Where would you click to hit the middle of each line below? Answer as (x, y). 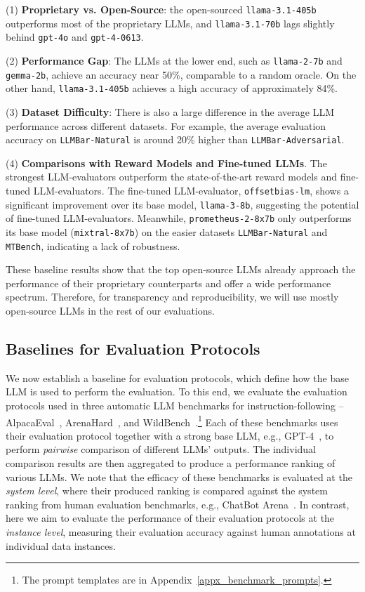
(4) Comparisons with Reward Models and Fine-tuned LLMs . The (166, 163)
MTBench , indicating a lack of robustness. (93, 245)
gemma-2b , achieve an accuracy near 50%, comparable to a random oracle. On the (181, 74)
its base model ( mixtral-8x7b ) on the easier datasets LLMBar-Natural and (167, 231)
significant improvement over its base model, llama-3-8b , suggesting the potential (182, 204)
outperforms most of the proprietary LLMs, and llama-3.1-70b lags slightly (170, 23)
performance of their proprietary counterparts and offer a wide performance (168, 283)
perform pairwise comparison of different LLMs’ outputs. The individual (161, 449)
